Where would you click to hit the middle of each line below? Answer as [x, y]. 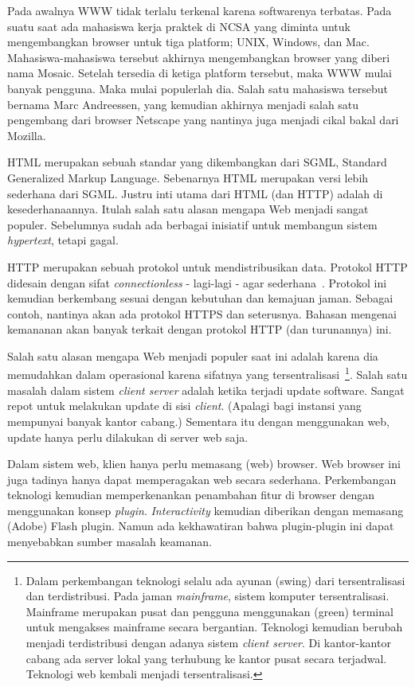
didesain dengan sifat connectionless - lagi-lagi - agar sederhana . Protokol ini [197, 282]
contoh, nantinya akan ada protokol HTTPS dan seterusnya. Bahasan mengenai [202, 313]
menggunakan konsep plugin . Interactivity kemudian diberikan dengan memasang [206, 510]
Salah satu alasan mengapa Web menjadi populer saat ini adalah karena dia [193, 355]
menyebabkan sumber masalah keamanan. [110, 542]
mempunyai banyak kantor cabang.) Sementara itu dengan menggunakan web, [199, 421]
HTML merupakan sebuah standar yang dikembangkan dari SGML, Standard [197, 162]
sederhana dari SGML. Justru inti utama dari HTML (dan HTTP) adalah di [195, 193]
